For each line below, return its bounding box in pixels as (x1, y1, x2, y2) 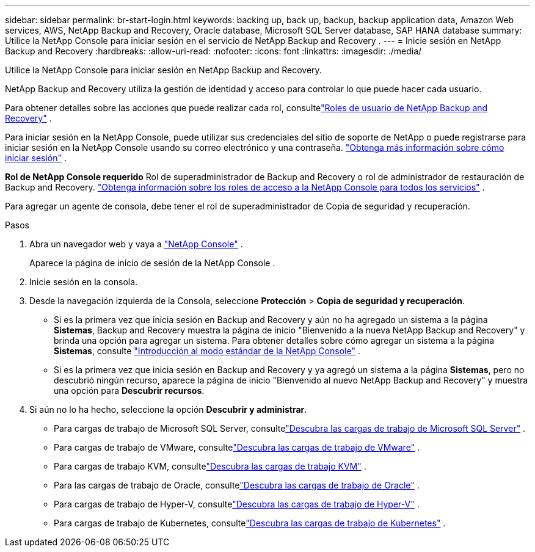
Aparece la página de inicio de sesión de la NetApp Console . (29, 258, 275, 268)
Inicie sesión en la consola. (29, 277, 138, 287)
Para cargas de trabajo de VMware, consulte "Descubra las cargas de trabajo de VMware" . (54, 442, 420, 452)
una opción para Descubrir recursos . (54, 385, 205, 396)
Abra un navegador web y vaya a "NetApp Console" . (29, 239, 243, 249)
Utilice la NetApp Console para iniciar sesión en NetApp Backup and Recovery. (5, 65, 322, 75)
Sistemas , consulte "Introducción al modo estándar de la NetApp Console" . (54, 346, 360, 356)
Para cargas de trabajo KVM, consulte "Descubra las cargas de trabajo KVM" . (54, 461, 366, 471)
